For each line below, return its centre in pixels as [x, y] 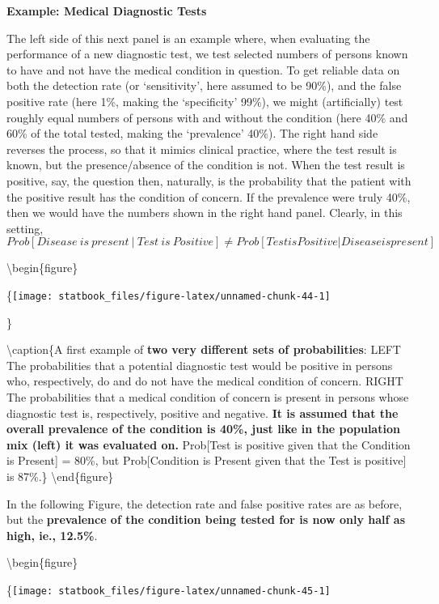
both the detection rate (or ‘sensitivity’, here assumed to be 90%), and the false [204, 85]
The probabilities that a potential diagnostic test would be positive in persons [200, 365]
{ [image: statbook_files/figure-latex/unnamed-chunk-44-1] [169, 294]
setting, [25, 228]
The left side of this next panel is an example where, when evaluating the [188, 38]
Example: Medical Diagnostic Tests [107, 11]
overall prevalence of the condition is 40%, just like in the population [203, 429]
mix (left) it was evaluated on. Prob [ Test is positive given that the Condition [209, 444]
